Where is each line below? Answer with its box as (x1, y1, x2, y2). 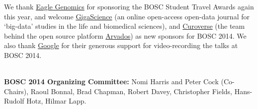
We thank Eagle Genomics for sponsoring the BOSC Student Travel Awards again (4, 1, 254, 11)
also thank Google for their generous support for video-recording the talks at (4, 40, 238, 51)
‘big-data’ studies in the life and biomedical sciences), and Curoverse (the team (4, 21, 245, 31)
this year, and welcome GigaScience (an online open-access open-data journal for (4, 11, 250, 21)
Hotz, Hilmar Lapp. (26, 96, 86, 106)
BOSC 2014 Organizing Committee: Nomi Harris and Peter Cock (4, 76, 219, 87)
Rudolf (4, 96, 24, 106)
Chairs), (4, 86, 29, 96)
